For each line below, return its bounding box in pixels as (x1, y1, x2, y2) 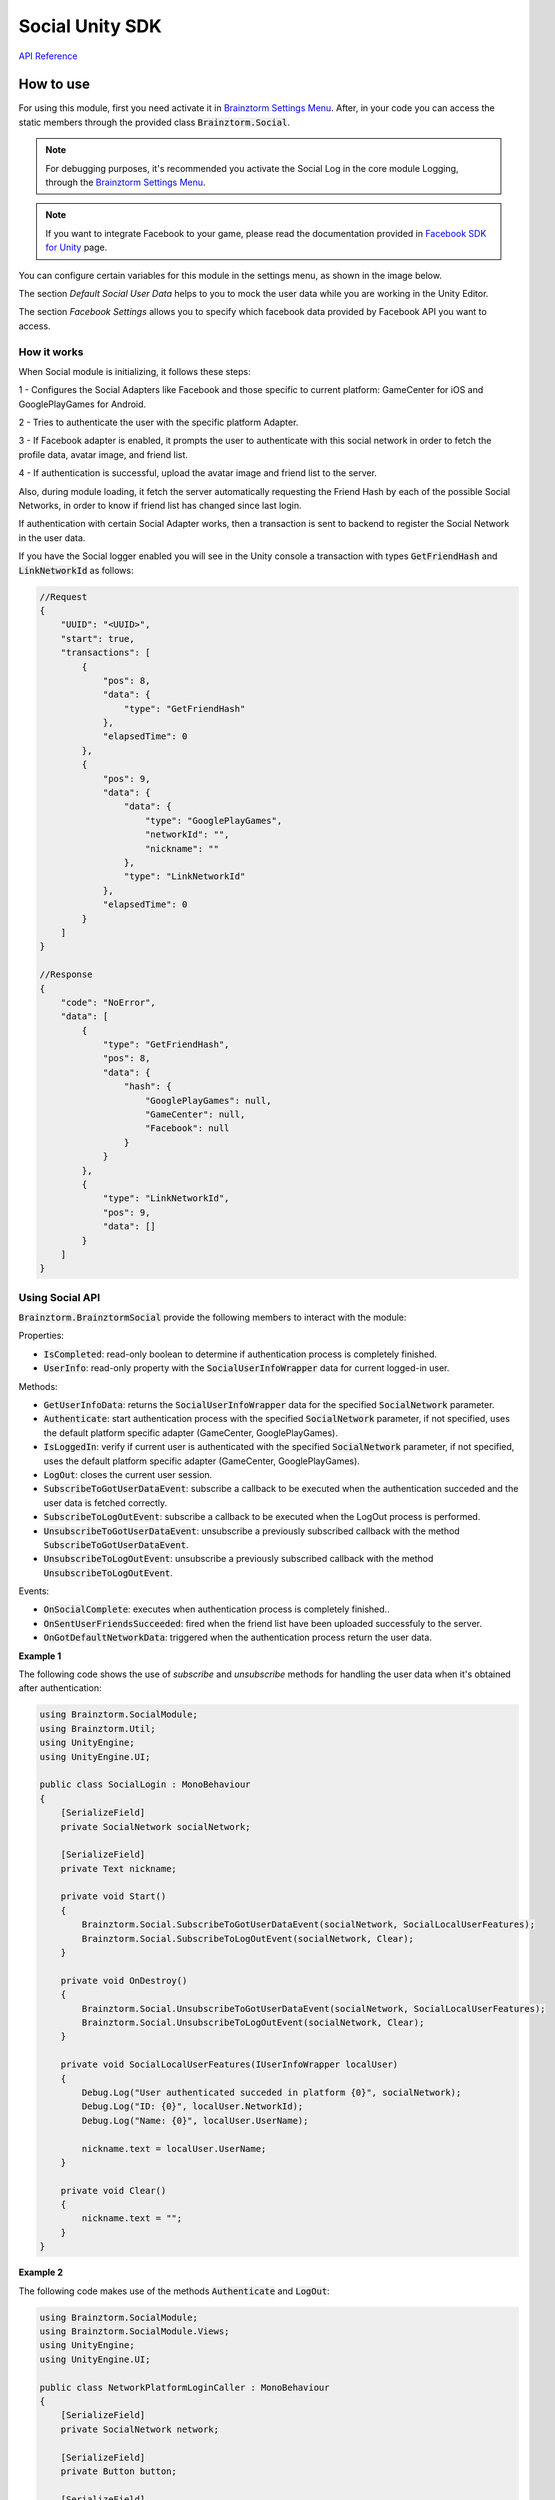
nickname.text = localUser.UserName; (81, 2143, 267, 2154)
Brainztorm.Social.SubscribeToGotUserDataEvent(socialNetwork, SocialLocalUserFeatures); (81, 1919, 535, 1930)
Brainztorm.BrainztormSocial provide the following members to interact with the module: (18, 1311, 407, 1324)
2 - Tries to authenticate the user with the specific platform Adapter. (18, 416, 299, 429)
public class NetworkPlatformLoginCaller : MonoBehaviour (39, 2381, 330, 2393)
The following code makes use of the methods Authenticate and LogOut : (18, 2285, 330, 2297)
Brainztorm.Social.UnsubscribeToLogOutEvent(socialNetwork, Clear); (81, 2017, 425, 2028)
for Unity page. (45, 241, 108, 254)
